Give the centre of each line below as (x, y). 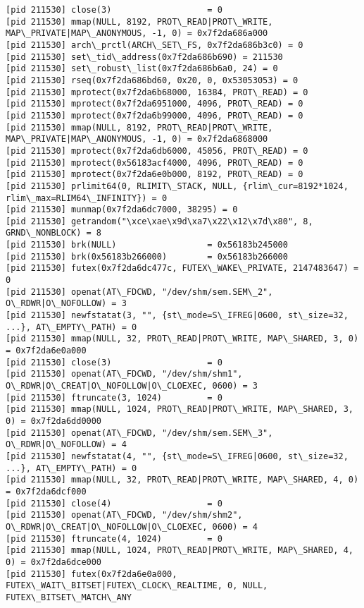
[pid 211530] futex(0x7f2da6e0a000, (92, 574)
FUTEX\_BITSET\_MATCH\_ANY (69, 597)
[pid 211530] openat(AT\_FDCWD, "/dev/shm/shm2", (124, 515)
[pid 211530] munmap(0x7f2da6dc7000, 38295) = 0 (122, 210)
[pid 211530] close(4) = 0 (114, 503)
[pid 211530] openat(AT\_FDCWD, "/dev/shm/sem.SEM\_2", (139, 292)
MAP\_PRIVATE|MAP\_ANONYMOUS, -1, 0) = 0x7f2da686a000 (137, 34)
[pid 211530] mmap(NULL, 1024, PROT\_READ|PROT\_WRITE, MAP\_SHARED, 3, (180, 409)
